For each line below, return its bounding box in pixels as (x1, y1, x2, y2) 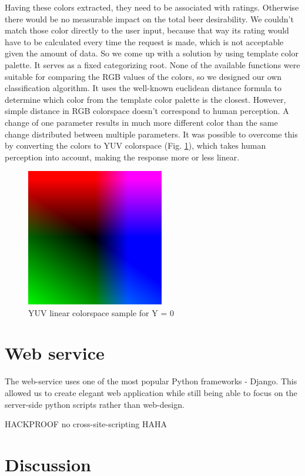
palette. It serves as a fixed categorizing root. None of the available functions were (5, 58, 300, 71)
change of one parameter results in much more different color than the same (5, 116, 278, 128)
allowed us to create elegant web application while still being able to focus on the (5, 386, 297, 398)
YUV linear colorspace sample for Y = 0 (28, 306, 174, 319)
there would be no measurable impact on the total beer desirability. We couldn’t (5, 12, 294, 25)
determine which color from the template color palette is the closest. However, (5, 93, 286, 105)
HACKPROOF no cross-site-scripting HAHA (5, 418, 167, 430)
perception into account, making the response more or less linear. (5, 150, 240, 163)
